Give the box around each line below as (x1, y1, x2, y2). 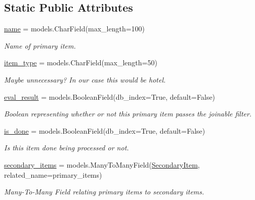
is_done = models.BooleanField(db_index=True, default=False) (4, 125, 205, 136)
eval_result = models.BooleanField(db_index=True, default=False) (4, 91, 216, 102)
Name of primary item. (4, 40, 76, 51)
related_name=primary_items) (4, 169, 102, 180)
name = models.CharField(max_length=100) (4, 23, 145, 34)
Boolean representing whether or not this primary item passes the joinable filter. (4, 108, 252, 119)
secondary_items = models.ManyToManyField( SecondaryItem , (4, 159, 200, 170)
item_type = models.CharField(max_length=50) (4, 57, 157, 68)
